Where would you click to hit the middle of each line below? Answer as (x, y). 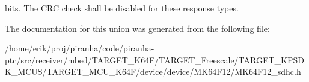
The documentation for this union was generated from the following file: (137, 28)
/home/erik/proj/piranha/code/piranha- (80, 48)
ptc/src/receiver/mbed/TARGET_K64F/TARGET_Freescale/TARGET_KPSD (154, 60)
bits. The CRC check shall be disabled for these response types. (122, 8)
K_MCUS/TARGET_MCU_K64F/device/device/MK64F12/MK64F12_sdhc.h (153, 72)
